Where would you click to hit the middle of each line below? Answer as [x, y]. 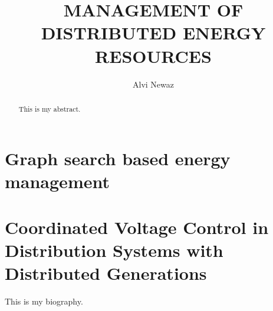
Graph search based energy [118, 158]
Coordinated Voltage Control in [137, 227]
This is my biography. [44, 301]
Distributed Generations [106, 273]
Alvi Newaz [153, 84]
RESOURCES [153, 56]
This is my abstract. [50, 108]
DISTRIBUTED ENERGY [153, 33]
